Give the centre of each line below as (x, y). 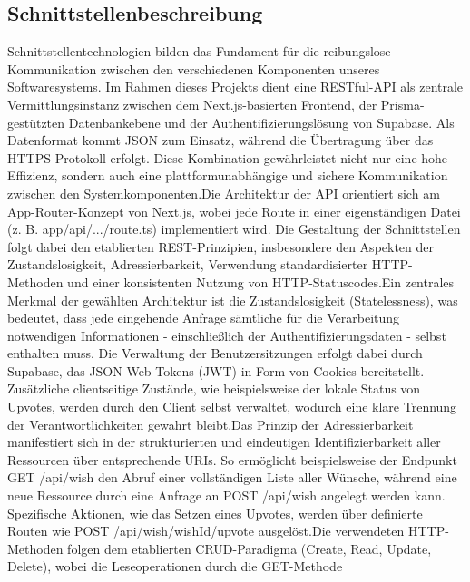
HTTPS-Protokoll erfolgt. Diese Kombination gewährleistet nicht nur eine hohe (228, 157)
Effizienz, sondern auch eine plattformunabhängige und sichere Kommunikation (228, 175)
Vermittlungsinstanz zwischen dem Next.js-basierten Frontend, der (192, 104)
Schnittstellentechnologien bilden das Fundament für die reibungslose (199, 51)
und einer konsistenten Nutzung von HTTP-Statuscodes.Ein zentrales (261, 281)
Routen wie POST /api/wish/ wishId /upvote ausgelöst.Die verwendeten (206, 531)
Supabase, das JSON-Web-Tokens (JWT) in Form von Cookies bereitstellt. (216, 370)
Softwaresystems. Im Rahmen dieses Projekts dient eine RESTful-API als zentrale (235, 87)
